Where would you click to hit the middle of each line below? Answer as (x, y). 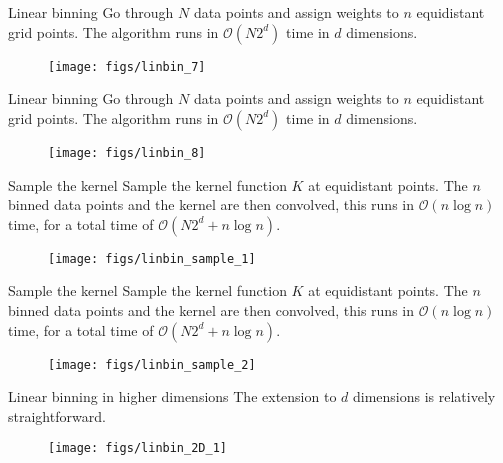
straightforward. (57, 415)
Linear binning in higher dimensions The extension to (172, 396)
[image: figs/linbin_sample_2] (152, 364)
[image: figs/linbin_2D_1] (137, 448)
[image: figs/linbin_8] (127, 152)
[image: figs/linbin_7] (127, 66)
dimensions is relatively (424, 396)
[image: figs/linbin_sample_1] (152, 258)
